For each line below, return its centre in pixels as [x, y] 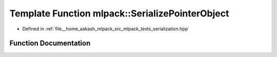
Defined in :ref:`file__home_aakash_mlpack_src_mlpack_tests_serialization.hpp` [106, 29]
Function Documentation [50, 43]
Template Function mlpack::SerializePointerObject [119, 13]
